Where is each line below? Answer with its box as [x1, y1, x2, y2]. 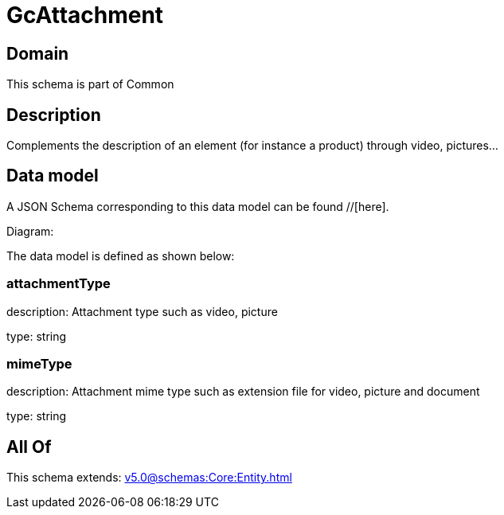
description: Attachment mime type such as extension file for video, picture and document [6, 384, 480, 399]
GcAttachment [6, 2, 164, 29]
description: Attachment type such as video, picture [6, 304, 278, 318]
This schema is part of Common [6, 77, 174, 92]
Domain [6, 43, 69, 64]
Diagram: [6, 224, 54, 238]
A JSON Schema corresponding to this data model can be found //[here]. [6, 199, 389, 213]
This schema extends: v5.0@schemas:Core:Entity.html [6, 470, 292, 485]
